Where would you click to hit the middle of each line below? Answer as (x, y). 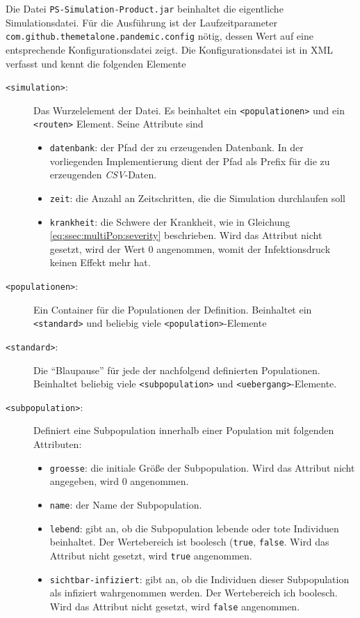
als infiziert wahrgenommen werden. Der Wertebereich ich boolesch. (194, 593)
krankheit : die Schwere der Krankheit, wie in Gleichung (170, 221)
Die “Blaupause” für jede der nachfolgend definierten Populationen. (177, 370)
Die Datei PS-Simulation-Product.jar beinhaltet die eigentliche (145, 8)
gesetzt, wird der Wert (97, 248)
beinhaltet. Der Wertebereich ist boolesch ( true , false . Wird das (189, 542)
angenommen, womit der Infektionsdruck (244, 248)
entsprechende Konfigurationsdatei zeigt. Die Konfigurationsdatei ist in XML (170, 49)
